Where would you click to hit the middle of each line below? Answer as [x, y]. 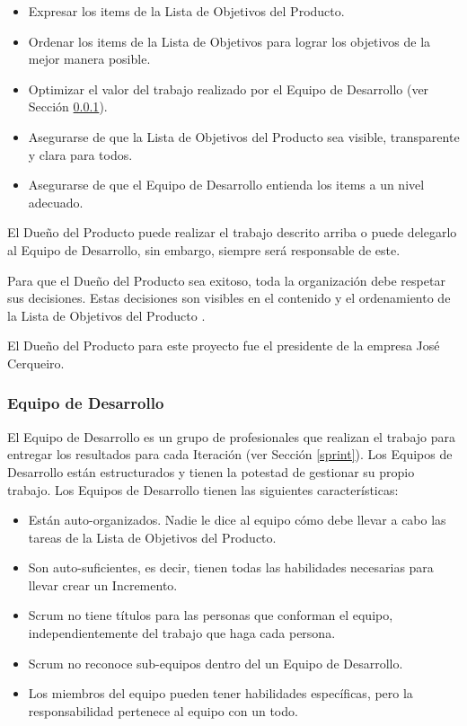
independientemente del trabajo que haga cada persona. [182, 633]
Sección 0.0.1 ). [68, 106]
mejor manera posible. [89, 59]
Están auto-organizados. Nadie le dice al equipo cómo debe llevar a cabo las [237, 520]
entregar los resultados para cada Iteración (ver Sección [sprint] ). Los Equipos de [230, 454]
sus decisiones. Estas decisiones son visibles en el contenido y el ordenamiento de [229, 298]
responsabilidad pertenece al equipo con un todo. [163, 710]
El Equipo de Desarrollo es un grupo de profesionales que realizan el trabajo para [231, 436]
